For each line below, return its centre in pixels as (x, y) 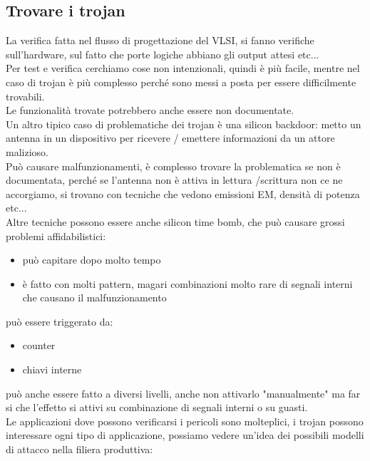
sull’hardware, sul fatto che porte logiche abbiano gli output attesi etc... (163, 54)
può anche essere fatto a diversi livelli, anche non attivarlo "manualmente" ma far (183, 393)
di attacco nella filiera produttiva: (79, 449)
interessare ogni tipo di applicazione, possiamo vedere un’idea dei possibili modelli (185, 435)
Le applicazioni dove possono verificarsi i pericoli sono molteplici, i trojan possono (185, 421)
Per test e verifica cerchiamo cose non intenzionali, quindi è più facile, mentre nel (183, 68)
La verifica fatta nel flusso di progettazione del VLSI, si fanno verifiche (160, 40)
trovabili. (25, 96)
